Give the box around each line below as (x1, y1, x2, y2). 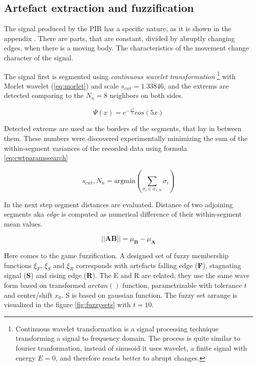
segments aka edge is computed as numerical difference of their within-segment (4, 209, 242, 219)
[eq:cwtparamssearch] (4, 152, 68, 163)
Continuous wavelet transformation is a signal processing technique (15, 323, 219, 333)
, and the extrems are (164, 80, 229, 91)
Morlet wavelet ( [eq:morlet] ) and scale (4, 80, 119, 91)
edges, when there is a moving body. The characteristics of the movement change (4, 43, 249, 53)
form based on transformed (4, 280, 86, 290)
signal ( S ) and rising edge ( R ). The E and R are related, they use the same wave (4, 270, 250, 280)
